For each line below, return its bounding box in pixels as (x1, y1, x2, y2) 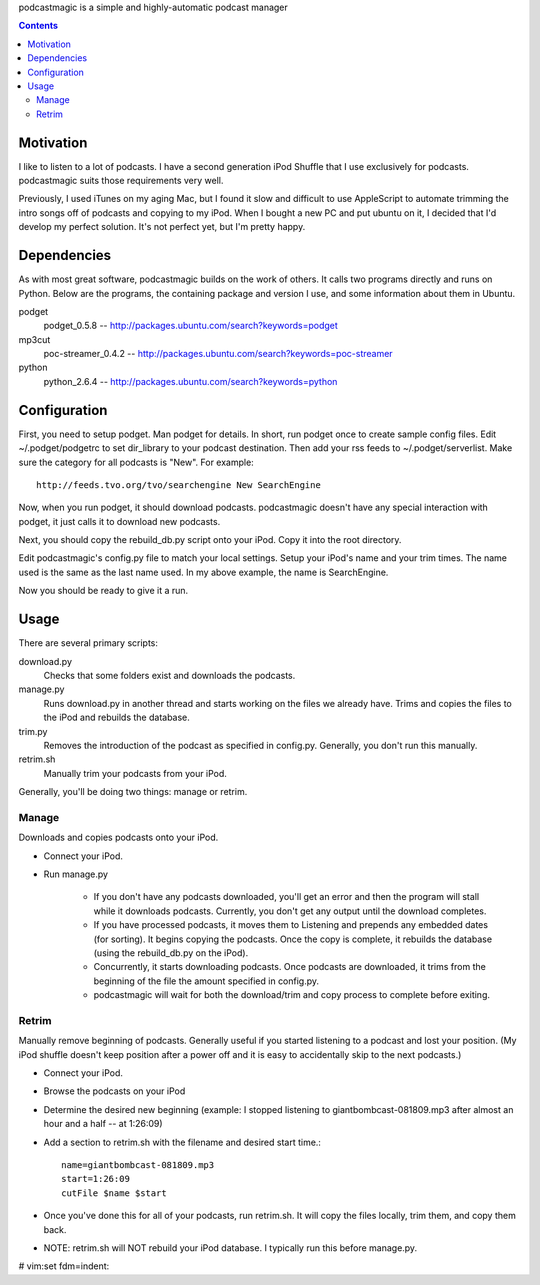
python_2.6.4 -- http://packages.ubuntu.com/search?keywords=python (43, 375, 338, 387)
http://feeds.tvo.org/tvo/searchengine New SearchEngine (36, 479, 322, 490)
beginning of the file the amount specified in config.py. (93, 975, 320, 987)
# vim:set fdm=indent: (18, 1260, 110, 1272)
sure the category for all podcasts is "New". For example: (18, 456, 254, 468)
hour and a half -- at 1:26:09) (43, 1118, 164, 1130)
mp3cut (18, 333, 51, 345)
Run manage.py (43, 868, 109, 880)
